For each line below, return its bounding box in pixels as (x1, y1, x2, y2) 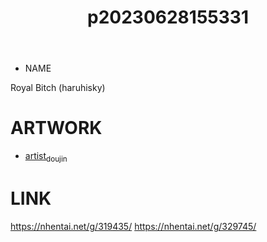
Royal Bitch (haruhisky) (10, 82, 106, 94)
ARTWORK (10, 117, 103, 140)
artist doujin (24, 150, 68, 164)
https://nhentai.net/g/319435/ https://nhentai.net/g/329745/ (10, 220, 257, 232)
